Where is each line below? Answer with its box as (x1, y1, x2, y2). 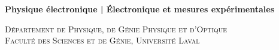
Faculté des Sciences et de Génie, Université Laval (5, 34, 200, 46)
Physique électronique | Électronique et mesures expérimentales (5, 3, 275, 15)
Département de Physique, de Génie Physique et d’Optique (5, 22, 228, 35)
